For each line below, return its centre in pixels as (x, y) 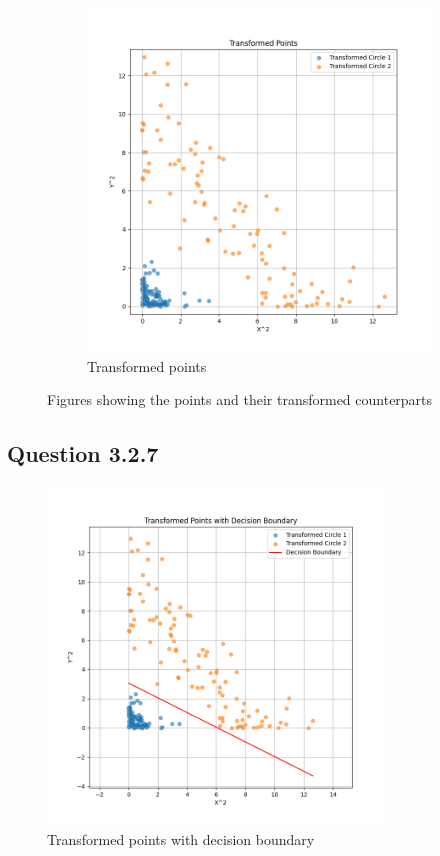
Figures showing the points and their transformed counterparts (240, 399)
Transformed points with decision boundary (181, 838)
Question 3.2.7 (83, 453)
